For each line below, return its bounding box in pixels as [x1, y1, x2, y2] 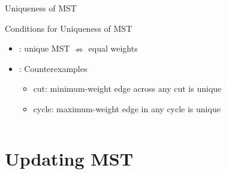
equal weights [88, 42, 138, 55]
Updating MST [5, 146, 134, 170]
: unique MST [19, 42, 70, 55]
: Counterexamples [19, 62, 88, 74]
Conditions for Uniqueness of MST [5, 22, 132, 34]
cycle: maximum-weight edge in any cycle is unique [33, 102, 221, 115]
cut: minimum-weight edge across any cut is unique [33, 82, 222, 95]
